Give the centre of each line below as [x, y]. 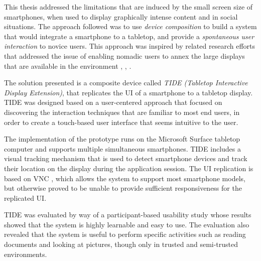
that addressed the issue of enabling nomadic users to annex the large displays [124, 55]
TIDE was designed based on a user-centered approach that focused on [113, 102]
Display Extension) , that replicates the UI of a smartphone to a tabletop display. [128, 92]
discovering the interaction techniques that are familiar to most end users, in [122, 112]
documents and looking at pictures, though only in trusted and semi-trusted [121, 244]
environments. [26, 254]
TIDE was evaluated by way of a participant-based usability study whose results [128, 215]
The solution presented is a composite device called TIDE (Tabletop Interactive [126, 83]
